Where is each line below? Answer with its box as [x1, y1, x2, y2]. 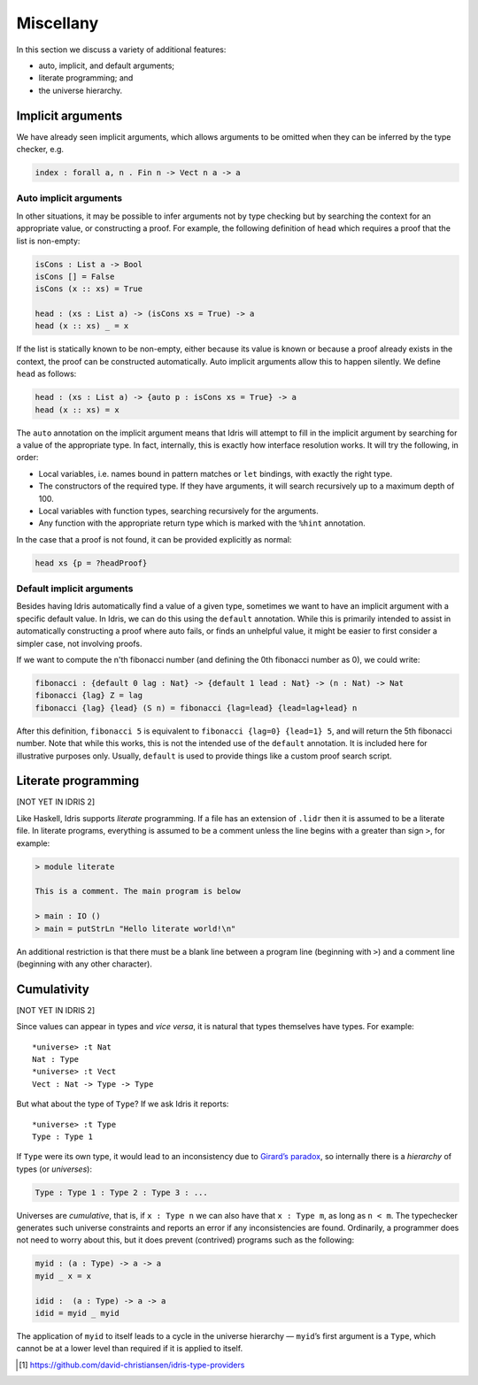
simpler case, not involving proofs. [16, 638, 143, 649]
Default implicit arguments [16, 582, 134, 595]
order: [16, 452, 39, 463]
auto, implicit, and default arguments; [38, 60, 175, 71]
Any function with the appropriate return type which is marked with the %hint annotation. [38, 518, 366, 528]
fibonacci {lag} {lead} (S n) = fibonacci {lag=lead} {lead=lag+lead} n [35, 703, 358, 712]
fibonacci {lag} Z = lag [35, 690, 143, 701]
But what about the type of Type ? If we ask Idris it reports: [16, 1098, 229, 1110]
